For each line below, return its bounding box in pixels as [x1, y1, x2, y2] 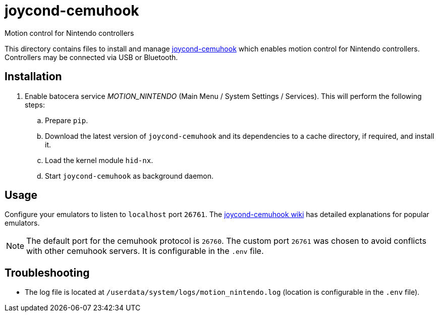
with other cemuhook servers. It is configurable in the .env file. [26, 246, 264, 256]
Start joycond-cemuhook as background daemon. [45, 171, 214, 180]
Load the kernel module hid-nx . [45, 155, 153, 165]
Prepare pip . [45, 116, 88, 125]
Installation [5, 70, 62, 83]
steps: [25, 100, 45, 109]
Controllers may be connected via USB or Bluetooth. [5, 52, 178, 62]
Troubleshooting [5, 266, 90, 279]
